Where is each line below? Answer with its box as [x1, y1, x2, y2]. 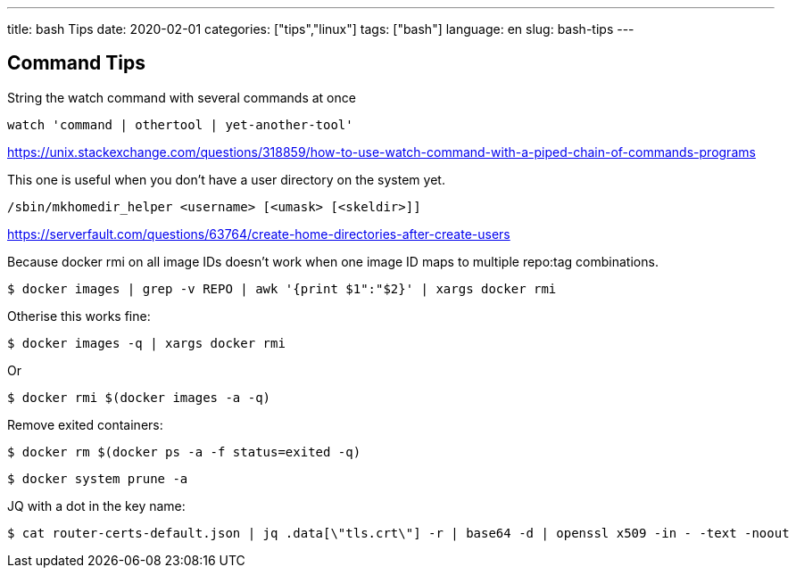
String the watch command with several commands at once [7, 89, 356, 105]
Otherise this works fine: [7, 308, 151, 324]
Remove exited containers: [7, 416, 163, 432]
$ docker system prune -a [7, 471, 188, 486]
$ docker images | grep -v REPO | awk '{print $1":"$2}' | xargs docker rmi [7, 281, 557, 296]
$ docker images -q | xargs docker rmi [7, 335, 286, 350]
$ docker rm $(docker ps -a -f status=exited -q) [7, 444, 361, 459]
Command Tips [7, 52, 145, 75]
